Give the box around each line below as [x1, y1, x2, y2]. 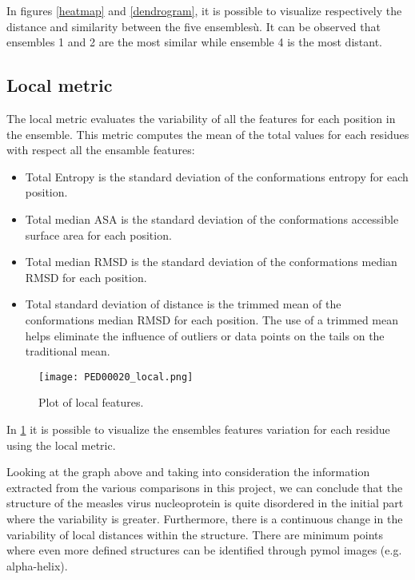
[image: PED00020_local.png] [38, 371, 194, 383]
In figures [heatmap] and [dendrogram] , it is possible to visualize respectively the [6, 2, 402, 18]
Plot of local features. [38, 394, 144, 411]
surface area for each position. [25, 226, 172, 243]
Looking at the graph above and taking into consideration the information [6, 463, 370, 480]
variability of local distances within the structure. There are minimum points [6, 526, 384, 542]
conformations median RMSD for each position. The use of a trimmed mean [25, 311, 399, 328]
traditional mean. [25, 343, 110, 360]
